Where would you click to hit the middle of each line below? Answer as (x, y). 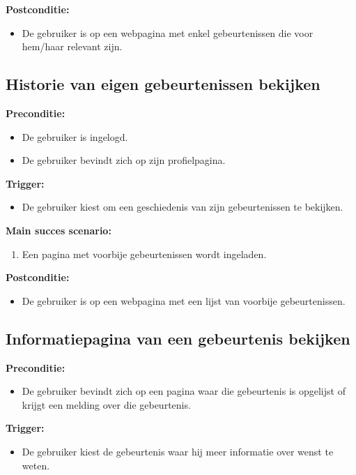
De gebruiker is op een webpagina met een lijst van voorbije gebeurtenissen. (184, 300)
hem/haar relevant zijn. (72, 46)
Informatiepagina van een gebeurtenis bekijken (178, 338)
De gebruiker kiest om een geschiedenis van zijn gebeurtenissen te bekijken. (183, 207)
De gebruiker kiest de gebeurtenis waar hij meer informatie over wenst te (178, 451)
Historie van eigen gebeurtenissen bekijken (163, 84)
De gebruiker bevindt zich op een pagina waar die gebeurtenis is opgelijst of (184, 391)
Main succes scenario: (59, 230)
